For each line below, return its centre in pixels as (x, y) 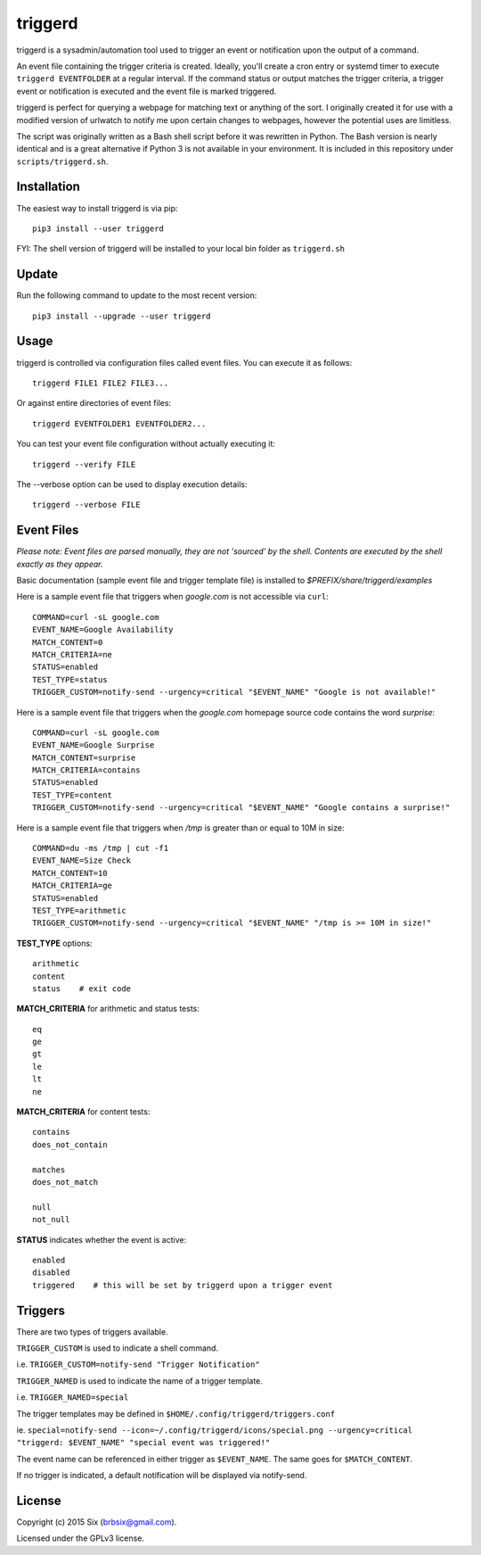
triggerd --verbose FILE (86, 505)
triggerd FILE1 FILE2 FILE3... (101, 383)
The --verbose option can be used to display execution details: (132, 484)
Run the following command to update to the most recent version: (137, 295)
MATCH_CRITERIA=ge (73, 886)
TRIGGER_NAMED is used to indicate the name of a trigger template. (139, 1381)
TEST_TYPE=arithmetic (79, 910)
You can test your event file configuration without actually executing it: (146, 444)
